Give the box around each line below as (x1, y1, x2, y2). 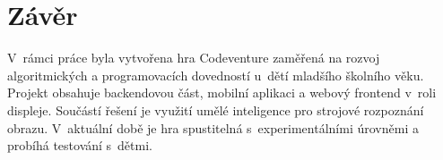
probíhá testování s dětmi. (7, 136, 152, 155)
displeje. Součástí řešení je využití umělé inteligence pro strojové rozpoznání (7, 100, 424, 119)
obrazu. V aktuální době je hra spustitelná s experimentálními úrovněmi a (7, 118, 419, 137)
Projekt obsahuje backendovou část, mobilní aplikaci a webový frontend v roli (7, 83, 437, 102)
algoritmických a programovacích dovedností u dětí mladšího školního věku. (7, 65, 424, 84)
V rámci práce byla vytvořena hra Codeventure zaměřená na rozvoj (7, 48, 380, 67)
